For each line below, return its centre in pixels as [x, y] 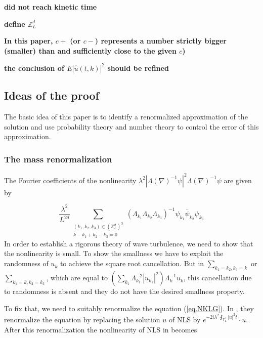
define [15, 24]
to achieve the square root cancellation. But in [132, 263]
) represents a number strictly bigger [161, 41]
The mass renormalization [58, 159]
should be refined [138, 68]
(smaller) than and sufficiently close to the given [90, 50]
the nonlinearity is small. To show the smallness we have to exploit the [114, 253]
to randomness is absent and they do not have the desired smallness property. [124, 291]
